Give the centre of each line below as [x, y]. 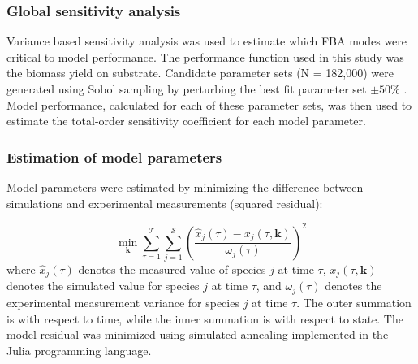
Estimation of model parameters [114, 156]
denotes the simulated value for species [103, 286]
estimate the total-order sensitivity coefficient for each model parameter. [186, 121]
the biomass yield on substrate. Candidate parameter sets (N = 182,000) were [200, 73]
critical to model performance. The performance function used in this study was [205, 56]
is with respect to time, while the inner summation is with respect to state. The [205, 318]
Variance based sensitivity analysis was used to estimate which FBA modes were [207, 41]
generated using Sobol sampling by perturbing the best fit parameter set [187, 89]
